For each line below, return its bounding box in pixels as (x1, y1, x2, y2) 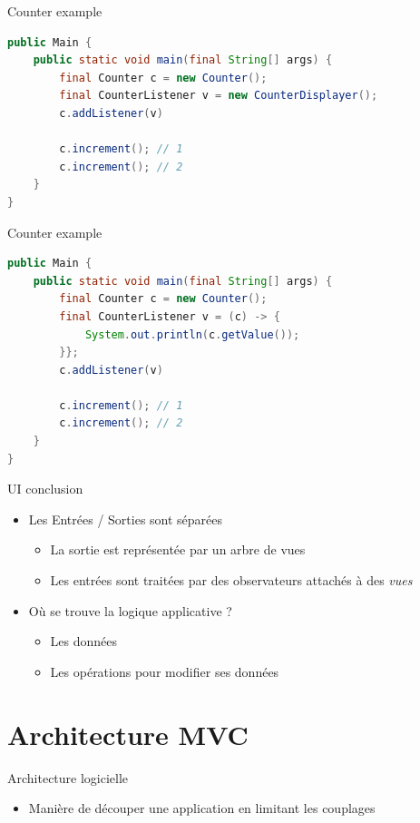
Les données (50, 632, 118, 651)
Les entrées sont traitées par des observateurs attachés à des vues (50, 571, 413, 590)
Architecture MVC (7, 715, 249, 752)
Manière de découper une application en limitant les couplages (28, 799, 376, 818)
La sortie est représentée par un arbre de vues (50, 540, 306, 559)
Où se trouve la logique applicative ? (28, 601, 232, 620)
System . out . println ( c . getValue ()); (84, 328, 300, 341)
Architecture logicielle (7, 768, 129, 787)
